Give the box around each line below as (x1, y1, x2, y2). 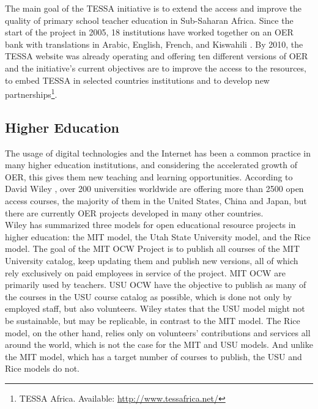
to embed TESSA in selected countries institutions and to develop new (5, 73, 270, 86)
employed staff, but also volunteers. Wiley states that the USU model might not (5, 302, 305, 315)
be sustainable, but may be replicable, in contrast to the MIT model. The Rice (5, 314, 300, 326)
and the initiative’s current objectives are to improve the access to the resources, (5, 61, 306, 74)
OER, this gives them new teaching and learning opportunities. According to (5, 170, 293, 183)
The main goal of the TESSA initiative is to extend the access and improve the (5, 2, 301, 14)
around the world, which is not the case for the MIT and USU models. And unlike (5, 338, 313, 351)
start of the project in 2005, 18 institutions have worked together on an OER (5, 26, 294, 39)
